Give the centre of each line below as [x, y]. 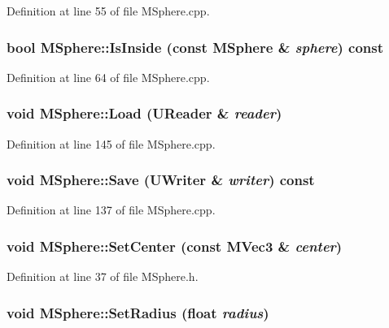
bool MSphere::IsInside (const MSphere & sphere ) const [195, 47]
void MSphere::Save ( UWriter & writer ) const [161, 180]
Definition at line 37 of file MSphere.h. [103, 276]
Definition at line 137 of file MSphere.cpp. [111, 210]
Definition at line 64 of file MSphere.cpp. [108, 77]
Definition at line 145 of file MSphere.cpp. [111, 143]
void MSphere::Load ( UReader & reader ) [144, 113]
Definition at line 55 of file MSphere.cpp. [108, 11]
